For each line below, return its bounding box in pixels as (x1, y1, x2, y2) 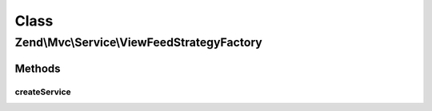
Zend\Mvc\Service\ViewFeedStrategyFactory (14, 35, 263, 50)
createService (14, 86, 71, 97)
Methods (14, 61, 61, 75)
